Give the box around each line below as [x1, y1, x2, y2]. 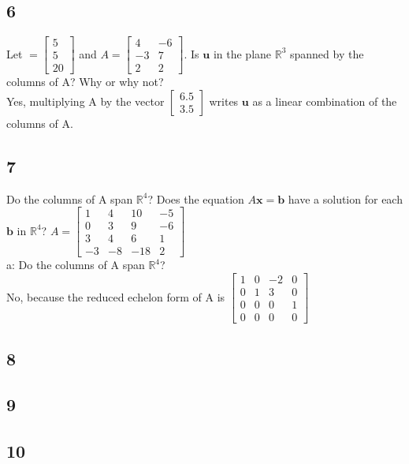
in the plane [213, 45, 272, 62]
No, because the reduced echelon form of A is [6, 288, 225, 305]
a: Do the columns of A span [6, 256, 145, 273]
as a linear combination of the [252, 92, 397, 109]
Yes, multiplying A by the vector [6, 92, 165, 109]
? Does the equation [147, 190, 244, 207]
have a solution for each [288, 190, 403, 207]
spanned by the [289, 45, 364, 62]
